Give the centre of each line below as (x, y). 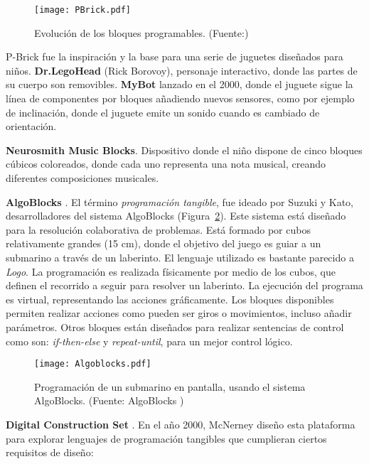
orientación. (31, 126)
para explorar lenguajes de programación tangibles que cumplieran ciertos (166, 438)
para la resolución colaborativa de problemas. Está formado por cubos (158, 229)
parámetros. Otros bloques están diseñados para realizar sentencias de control (175, 327)
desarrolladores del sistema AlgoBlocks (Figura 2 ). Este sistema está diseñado (176, 216)
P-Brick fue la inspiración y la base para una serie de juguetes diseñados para (175, 56)
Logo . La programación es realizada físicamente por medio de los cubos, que (171, 271)
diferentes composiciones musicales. (82, 178)
